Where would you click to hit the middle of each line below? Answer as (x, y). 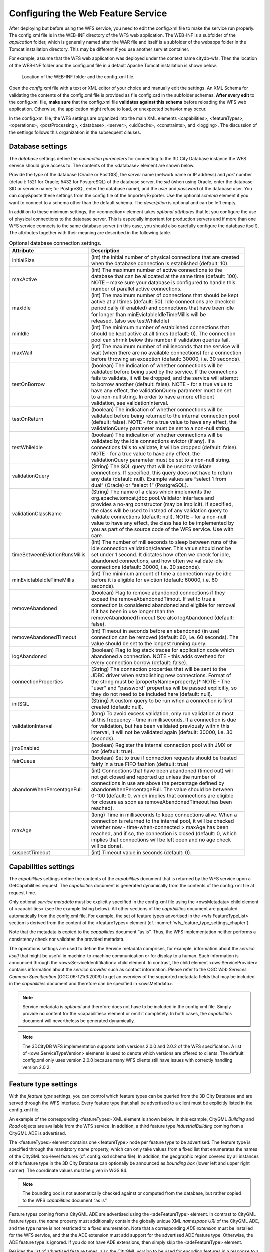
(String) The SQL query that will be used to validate (151, 467)
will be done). (107, 846)
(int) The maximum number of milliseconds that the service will (165, 347)
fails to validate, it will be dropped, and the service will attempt (165, 378)
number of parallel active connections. (136, 289)
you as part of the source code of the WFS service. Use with (162, 529)
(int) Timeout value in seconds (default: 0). (141, 853)
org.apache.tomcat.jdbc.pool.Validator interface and (153, 498)
